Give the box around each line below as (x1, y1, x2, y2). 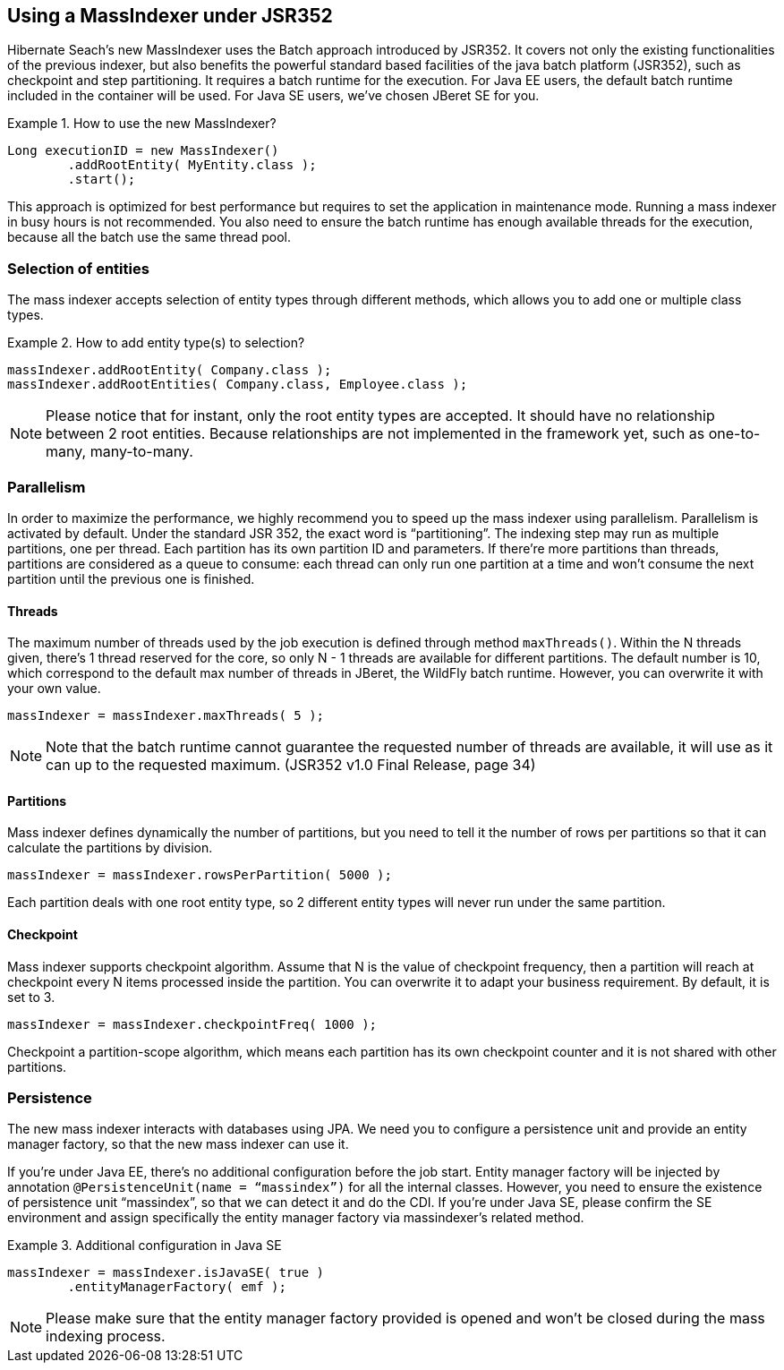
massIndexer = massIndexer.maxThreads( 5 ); (7, 708, 325, 724)
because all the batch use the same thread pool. (7, 229, 291, 245)
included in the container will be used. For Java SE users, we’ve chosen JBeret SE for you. (7, 88, 540, 104)
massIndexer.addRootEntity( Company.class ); (7, 363, 332, 378)
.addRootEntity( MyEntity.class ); (67, 158, 317, 173)
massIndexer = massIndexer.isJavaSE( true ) (7, 1265, 325, 1280)
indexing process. (46, 1327, 166, 1346)
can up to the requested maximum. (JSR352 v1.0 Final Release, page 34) (46, 756, 536, 775)
